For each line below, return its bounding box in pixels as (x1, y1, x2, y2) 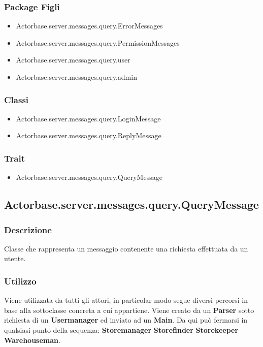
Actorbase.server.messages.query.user (16, 54, 130, 65)
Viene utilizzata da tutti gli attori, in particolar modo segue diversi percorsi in (4, 295, 248, 305)
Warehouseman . (4, 334, 60, 345)
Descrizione (4, 223, 52, 236)
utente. (4, 253, 26, 264)
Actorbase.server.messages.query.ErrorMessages (16, 20, 163, 31)
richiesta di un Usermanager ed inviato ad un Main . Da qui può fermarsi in (4, 314, 248, 325)
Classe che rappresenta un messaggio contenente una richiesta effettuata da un (4, 243, 248, 254)
